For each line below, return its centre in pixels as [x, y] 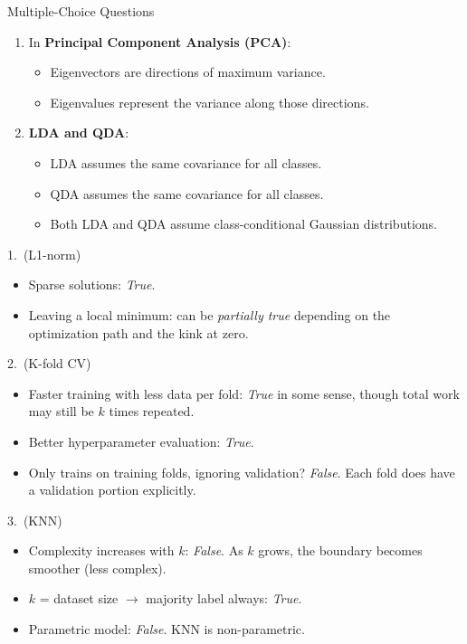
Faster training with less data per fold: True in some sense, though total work [244, 393]
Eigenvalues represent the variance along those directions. [210, 102]
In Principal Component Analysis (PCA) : [160, 41]
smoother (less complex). [97, 568]
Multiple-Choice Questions [81, 11]
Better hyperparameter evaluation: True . [141, 441]
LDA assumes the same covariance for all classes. [186, 162]
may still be [61, 411]
